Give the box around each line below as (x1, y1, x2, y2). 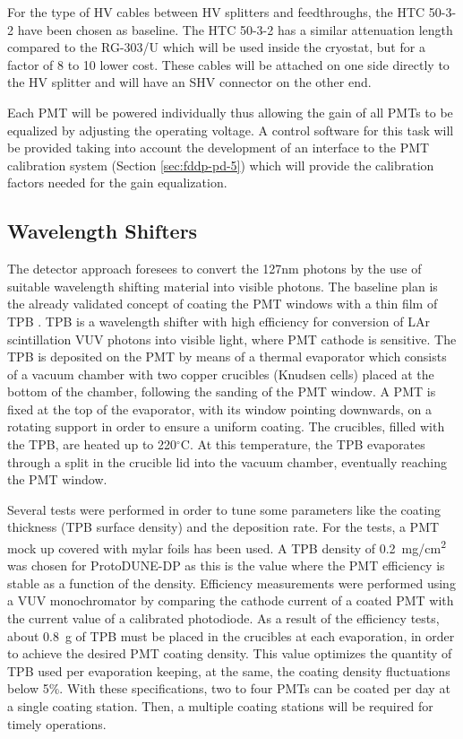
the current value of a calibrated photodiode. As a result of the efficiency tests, (7, 609, 440, 628)
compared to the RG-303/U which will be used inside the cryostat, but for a (7, 38, 425, 57)
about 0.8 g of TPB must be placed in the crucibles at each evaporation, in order (7, 626, 455, 645)
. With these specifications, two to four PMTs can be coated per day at (59, 679, 450, 698)
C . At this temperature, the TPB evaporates (180, 435, 425, 454)
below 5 (7, 679, 49, 698)
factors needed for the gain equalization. (7, 173, 227, 192)
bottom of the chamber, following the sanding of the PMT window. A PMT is (7, 382, 436, 401)
